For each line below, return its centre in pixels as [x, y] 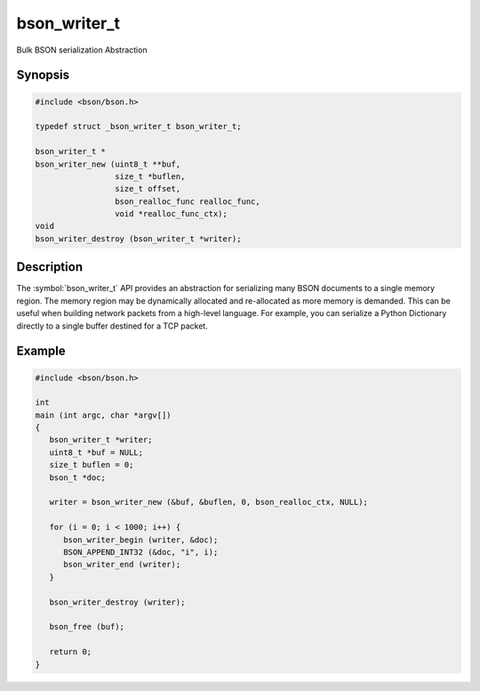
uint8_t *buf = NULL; [96, 452]
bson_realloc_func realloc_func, [188, 201]
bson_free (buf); [87, 627]
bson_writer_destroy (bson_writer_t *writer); [138, 239]
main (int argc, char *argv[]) [104, 415]
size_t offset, [148, 189]
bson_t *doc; [78, 477]
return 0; [71, 652]
